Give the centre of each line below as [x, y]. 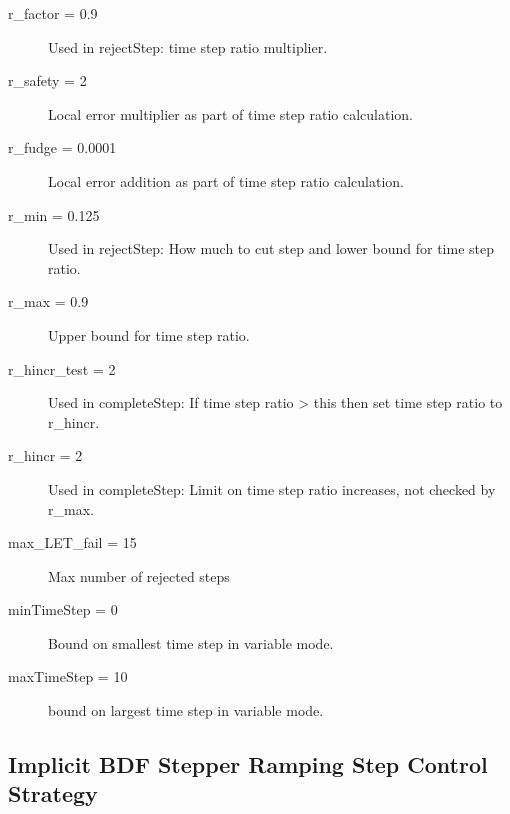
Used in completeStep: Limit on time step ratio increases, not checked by [272, 488]
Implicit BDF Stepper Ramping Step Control [248, 764]
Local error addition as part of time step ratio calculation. [226, 180]
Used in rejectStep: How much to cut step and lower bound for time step [271, 248]
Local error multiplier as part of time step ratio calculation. [230, 113]
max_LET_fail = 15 [72, 542]
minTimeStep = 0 [63, 609]
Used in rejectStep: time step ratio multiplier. [188, 46]
